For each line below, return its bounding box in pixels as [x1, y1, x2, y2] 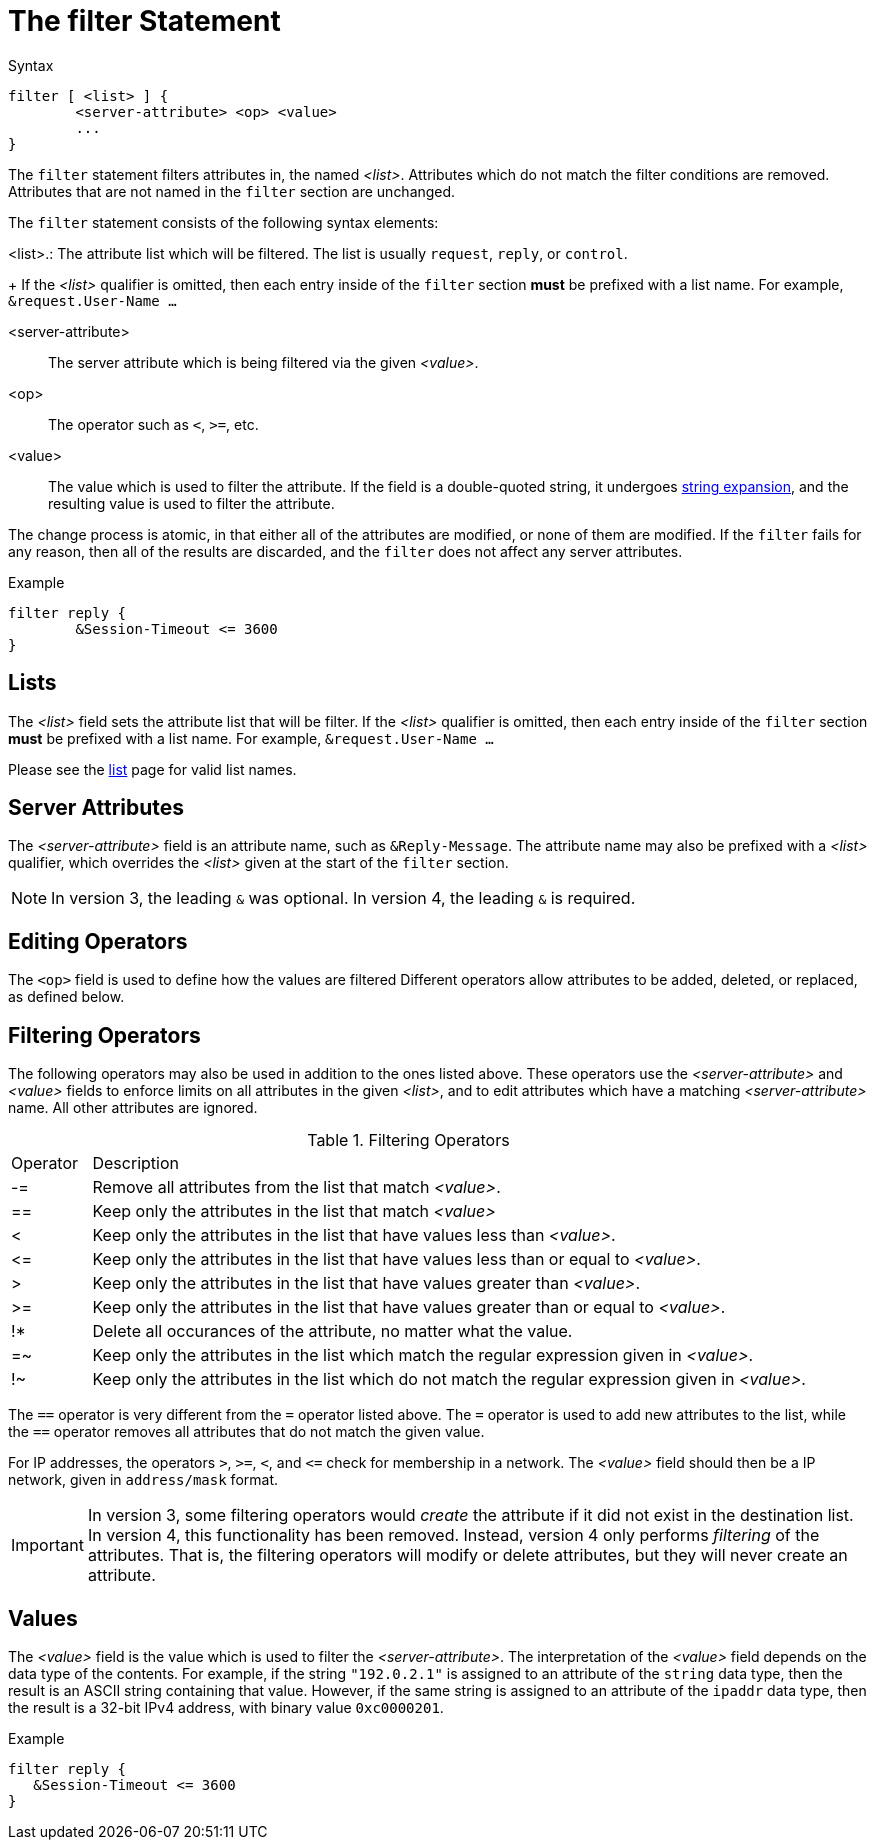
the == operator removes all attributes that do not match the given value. [8, 1423, 485, 1441]
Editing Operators [8, 928, 188, 954]
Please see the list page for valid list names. [8, 760, 297, 778]
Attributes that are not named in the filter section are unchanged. [8, 182, 456, 200]
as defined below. [8, 988, 125, 1006]
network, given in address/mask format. [8, 1471, 279, 1489]
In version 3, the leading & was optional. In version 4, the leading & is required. [51, 888, 636, 909]
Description [92, 1153, 179, 1174]
